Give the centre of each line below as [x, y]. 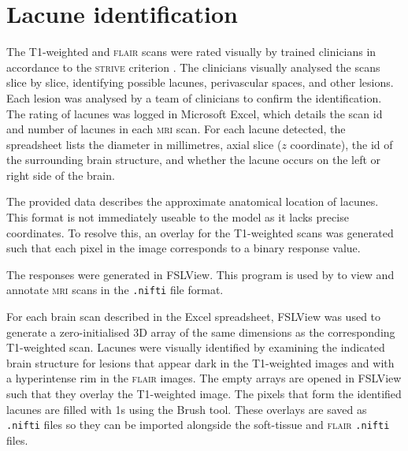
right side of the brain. [61, 175]
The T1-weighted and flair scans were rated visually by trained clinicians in [191, 52]
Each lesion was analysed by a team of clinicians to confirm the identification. [194, 97]
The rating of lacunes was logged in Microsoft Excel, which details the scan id [195, 113]
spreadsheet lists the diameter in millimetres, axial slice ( [144, 144]
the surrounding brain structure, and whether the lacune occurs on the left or [194, 160]
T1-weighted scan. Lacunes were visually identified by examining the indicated [196, 347]
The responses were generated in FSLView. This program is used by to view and [200, 274]
